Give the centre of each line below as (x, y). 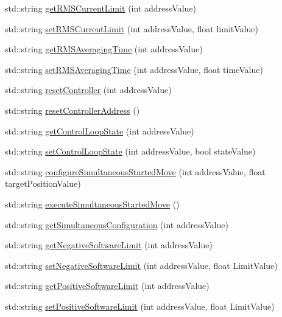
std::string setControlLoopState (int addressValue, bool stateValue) (130, 151)
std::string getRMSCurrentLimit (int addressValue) (100, 8)
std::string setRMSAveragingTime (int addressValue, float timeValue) (134, 69)
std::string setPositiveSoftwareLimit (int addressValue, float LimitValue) (140, 306)
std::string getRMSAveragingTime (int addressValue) (104, 49)
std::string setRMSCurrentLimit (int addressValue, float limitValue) (132, 28)
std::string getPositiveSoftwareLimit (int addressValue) (107, 286)
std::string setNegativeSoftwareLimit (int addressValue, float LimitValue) (141, 265)
